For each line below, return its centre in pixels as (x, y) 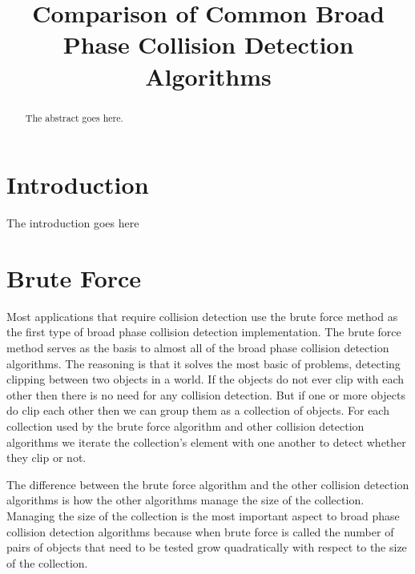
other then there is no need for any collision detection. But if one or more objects (206, 394)
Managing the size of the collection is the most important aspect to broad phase (203, 515)
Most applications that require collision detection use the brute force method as (202, 316)
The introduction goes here (73, 223)
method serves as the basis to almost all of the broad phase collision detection (198, 348)
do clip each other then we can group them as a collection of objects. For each (198, 410)
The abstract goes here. (74, 117)
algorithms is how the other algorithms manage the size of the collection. (185, 500)
